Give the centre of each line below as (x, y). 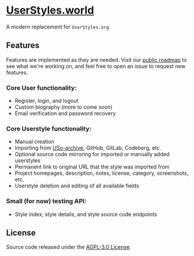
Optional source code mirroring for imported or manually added (92, 154)
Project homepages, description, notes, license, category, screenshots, (101, 173)
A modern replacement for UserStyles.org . (58, 27)
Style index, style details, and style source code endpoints (86, 214)
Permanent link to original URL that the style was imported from (92, 167)
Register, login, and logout (46, 101)
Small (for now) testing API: (46, 201)
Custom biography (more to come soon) (64, 107)
